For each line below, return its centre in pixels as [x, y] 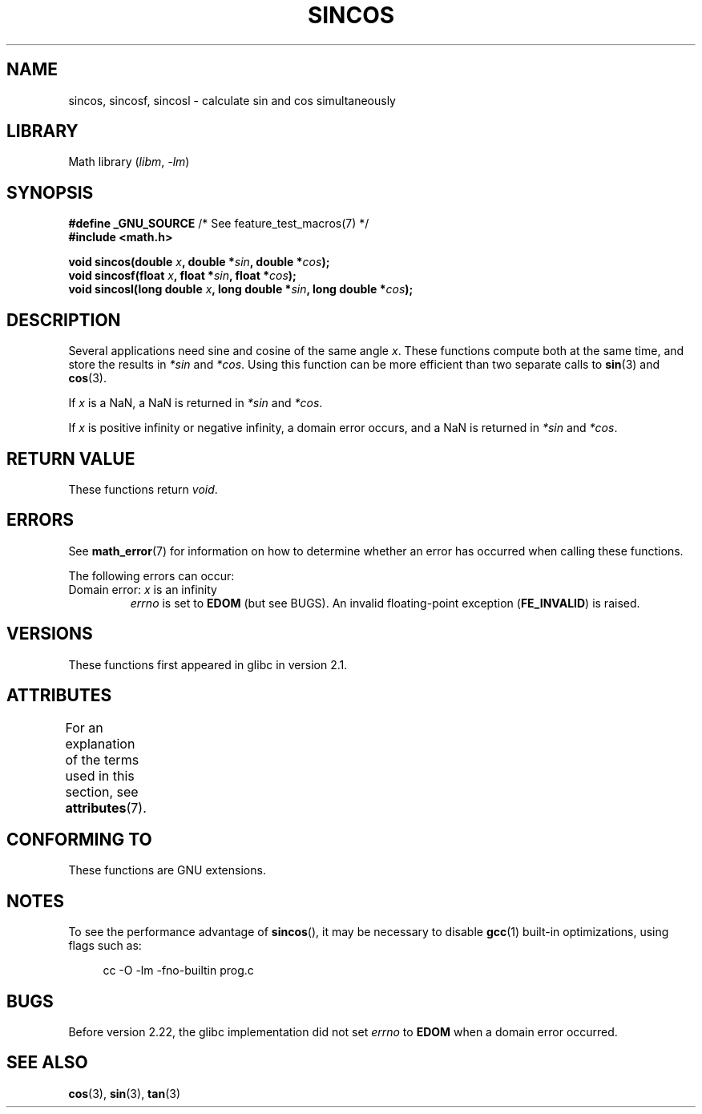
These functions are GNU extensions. [167, 870]
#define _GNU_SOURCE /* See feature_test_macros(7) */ [219, 224]
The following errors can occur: [151, 575]
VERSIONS [50, 634]
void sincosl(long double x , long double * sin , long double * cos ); [241, 289]
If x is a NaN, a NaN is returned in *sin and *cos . [196, 403]
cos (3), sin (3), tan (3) [125, 1093]
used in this [100, 775]
